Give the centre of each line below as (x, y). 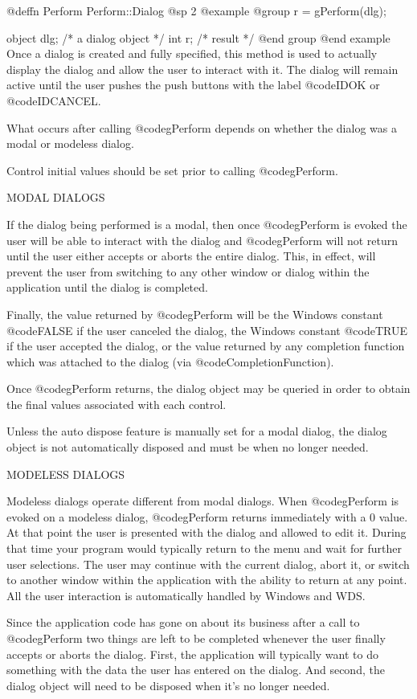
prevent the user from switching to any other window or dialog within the (188, 271)
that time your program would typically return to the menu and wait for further (204, 548)
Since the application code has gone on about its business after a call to (183, 622)
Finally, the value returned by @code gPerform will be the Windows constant (195, 314)
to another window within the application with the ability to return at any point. (207, 580)
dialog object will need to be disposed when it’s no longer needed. (168, 685)
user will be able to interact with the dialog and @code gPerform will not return (202, 240)
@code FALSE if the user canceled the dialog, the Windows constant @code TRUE (207, 330)
